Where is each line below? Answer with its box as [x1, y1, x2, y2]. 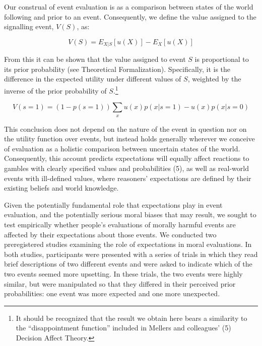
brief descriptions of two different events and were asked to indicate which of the [4, 258, 252, 269]
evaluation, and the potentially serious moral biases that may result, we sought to [4, 209, 256, 220]
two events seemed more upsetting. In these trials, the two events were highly [4, 268, 243, 279]
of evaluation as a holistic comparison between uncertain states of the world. [4, 143, 240, 153]
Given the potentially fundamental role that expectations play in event [4, 199, 223, 210]
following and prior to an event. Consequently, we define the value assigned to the [4, 11, 256, 22]
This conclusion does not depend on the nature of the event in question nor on [4, 123, 247, 134]
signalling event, [4, 21, 54, 32]
